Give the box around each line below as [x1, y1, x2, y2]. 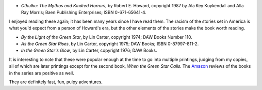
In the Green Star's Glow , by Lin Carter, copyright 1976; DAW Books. [21, 47, 157, 53]
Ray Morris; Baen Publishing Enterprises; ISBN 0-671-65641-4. [21, 10, 147, 15]
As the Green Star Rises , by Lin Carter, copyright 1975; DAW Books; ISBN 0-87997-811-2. [21, 41, 199, 46]
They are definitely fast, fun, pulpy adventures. [9, 79, 103, 85]
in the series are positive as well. [9, 70, 75, 76]
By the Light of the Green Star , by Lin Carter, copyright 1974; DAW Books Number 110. [21, 34, 193, 40]
